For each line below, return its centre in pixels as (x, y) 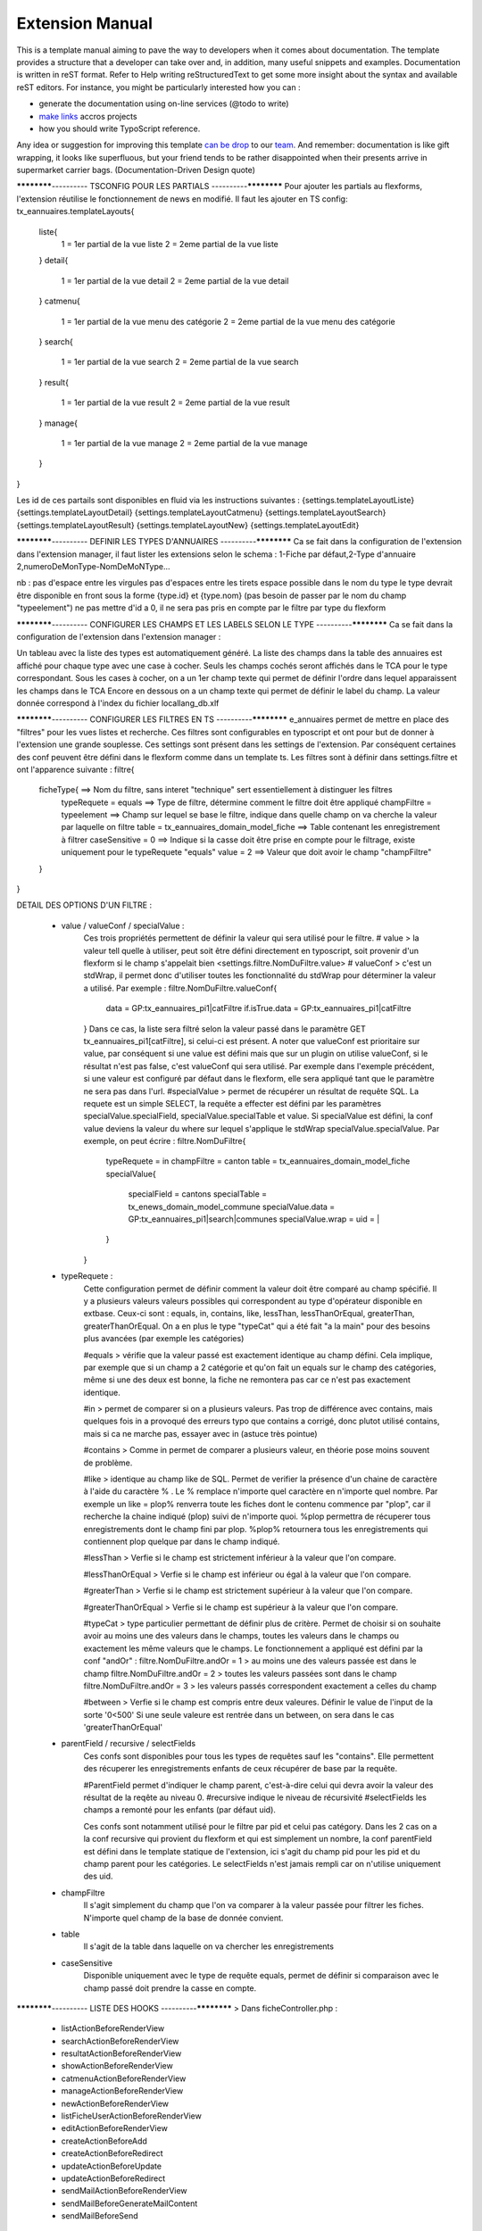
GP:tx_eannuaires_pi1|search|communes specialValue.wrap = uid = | (254, 1219)
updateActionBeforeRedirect (113, 2178)
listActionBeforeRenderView (113, 2028)
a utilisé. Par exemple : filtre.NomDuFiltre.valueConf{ (180, 988)
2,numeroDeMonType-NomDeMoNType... (93, 567)
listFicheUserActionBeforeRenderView (132, 2116)
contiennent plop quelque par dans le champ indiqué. (182, 1541)
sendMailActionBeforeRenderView (124, 2191)
